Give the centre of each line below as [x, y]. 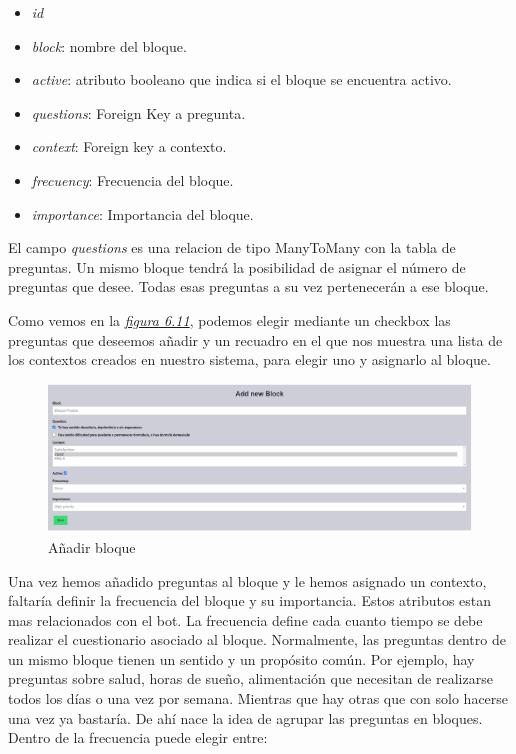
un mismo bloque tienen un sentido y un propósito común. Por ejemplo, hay [241, 658]
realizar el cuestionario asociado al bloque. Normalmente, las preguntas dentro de [257, 639]
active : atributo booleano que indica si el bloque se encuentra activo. [241, 79]
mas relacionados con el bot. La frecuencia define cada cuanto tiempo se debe [245, 619]
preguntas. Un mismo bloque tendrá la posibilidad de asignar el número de [237, 266]
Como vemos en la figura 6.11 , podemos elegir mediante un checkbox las [229, 319]
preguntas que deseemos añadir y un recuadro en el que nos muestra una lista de [255, 339]
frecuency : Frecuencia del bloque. [132, 179]
